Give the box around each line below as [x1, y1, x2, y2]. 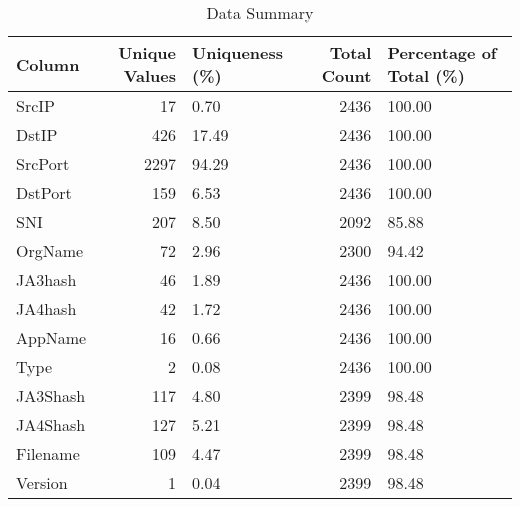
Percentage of [387, 41, 497, 64]
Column [16, 52, 80, 76]
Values [123, 64, 176, 87]
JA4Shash [16, 413, 86, 436]
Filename [16, 442, 80, 465]
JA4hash [16, 297, 77, 320]
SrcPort [16, 152, 70, 175]
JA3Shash [16, 384, 86, 407]
